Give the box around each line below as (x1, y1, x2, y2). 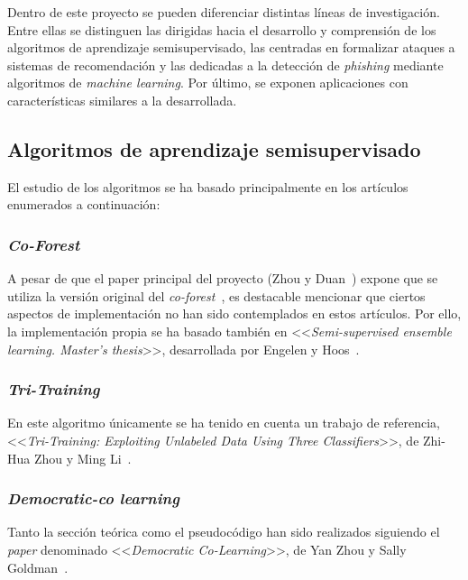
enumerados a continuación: (7, 195, 161, 214)
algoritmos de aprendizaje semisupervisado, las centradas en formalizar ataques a (7, 38, 455, 57)
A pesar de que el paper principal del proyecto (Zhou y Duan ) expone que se (7, 269, 438, 288)
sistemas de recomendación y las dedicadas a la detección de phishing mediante (7, 55, 444, 74)
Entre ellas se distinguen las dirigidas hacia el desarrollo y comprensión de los (7, 20, 436, 39)
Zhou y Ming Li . (33, 448, 132, 467)
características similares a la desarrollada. (7, 90, 237, 109)
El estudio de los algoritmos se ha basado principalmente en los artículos (7, 177, 408, 196)
